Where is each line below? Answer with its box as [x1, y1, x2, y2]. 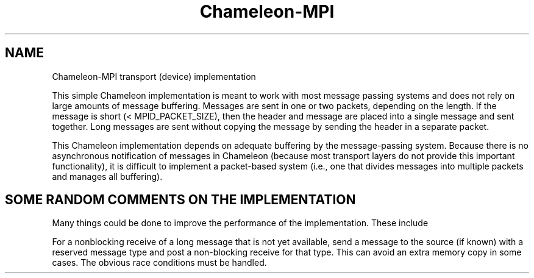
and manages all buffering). [52, 171, 163, 182]
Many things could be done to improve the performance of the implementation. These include [52, 218, 429, 229]
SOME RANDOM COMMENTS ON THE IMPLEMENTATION [5, 192, 356, 208]
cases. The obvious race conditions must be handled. [52, 257, 267, 268]
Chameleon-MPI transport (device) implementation [52, 71, 256, 82]
